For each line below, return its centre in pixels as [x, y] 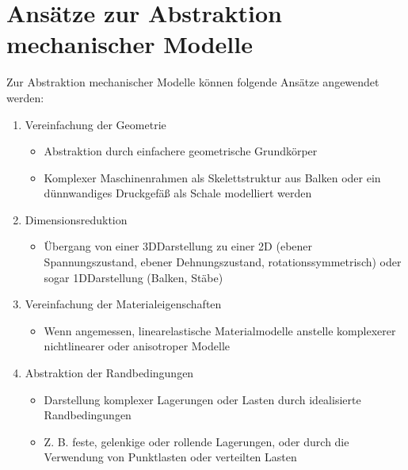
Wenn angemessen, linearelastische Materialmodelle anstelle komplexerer [220, 330]
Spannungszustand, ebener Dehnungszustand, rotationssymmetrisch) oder [223, 262]
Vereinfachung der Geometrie [95, 124]
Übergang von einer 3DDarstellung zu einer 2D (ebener [178, 246]
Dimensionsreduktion [76, 219]
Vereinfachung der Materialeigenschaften [123, 304]
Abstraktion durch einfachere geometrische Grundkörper [181, 151]
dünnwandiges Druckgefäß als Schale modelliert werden [178, 193]
